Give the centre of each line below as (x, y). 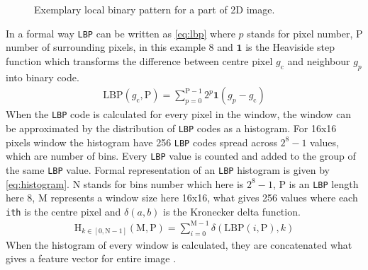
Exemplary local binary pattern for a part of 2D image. (155, 9)
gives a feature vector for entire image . (91, 258)
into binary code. (43, 77)
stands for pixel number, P (305, 33)
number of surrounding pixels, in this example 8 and (119, 47)
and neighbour (319, 60)
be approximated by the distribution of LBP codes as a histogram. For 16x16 (171, 128)
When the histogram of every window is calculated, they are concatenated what (179, 244)
